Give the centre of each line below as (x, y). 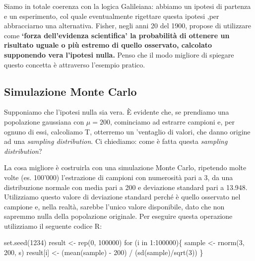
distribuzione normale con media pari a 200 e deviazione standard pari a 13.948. (126, 187)
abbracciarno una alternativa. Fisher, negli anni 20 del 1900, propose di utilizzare (128, 26)
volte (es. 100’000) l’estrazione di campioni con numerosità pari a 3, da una (119, 177)
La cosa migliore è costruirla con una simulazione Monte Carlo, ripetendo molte (125, 167)
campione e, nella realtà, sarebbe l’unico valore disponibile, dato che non (114, 206)
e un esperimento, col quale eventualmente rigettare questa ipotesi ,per (112, 16)
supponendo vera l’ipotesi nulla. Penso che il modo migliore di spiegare (119, 54)
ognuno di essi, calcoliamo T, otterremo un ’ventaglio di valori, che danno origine (127, 131)
